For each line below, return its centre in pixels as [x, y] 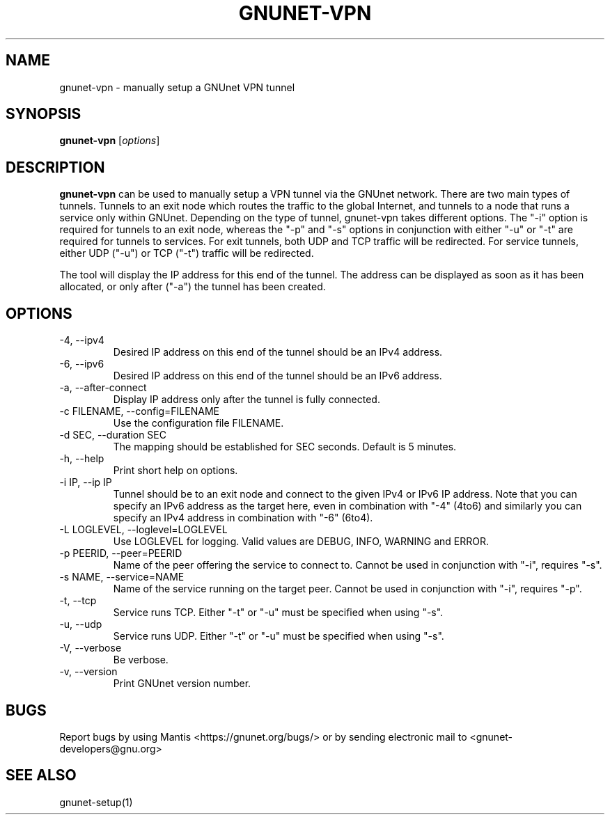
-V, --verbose [91, 648]
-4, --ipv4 [82, 340]
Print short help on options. [175, 471]
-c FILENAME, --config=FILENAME [139, 411]
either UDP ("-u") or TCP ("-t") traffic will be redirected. [187, 253]
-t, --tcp [78, 601]
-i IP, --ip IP [86, 482]
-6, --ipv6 [82, 364]
